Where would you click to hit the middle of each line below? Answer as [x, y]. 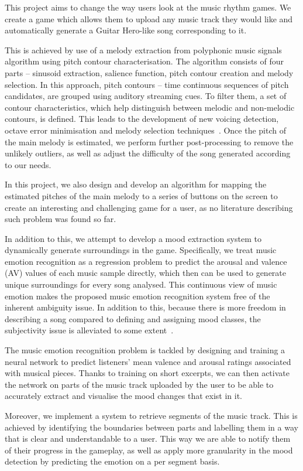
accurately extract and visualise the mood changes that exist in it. [123, 396]
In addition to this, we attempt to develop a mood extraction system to [133, 238]
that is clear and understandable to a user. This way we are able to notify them [148, 438]
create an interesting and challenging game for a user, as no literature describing [149, 207]
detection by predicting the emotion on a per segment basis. [112, 461]
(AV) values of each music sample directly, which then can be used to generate [145, 273]
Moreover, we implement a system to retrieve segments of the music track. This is [151, 415]
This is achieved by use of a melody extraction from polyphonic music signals [143, 50]
